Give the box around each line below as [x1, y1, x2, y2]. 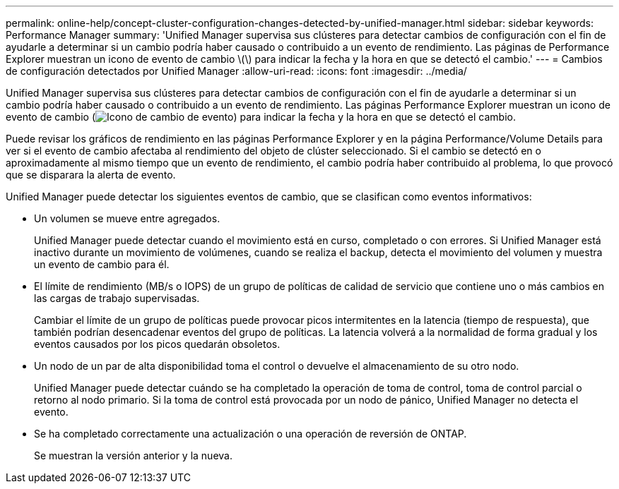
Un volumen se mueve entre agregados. [34, 212, 220, 224]
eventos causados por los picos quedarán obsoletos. [34, 338, 281, 350]
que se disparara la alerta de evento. [6, 169, 176, 181]
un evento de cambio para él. [34, 258, 170, 270]
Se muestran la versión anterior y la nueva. [34, 449, 232, 461]
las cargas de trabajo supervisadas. [34, 292, 200, 304]
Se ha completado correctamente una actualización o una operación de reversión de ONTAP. [34, 428, 467, 440]
